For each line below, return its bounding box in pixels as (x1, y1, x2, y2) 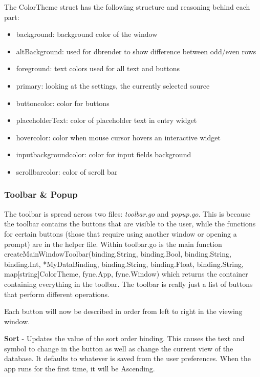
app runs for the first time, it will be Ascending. (4, 363, 155, 374)
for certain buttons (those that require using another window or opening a (4, 228, 237, 239)
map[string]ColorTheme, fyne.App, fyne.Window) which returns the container (4, 268, 248, 279)
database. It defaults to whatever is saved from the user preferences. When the (4, 353, 251, 364)
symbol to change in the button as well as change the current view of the (4, 343, 233, 353)
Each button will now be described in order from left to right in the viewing (4, 306, 243, 317)
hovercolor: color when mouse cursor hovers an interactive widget (16, 132, 221, 142)
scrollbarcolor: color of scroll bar (16, 166, 118, 177)
